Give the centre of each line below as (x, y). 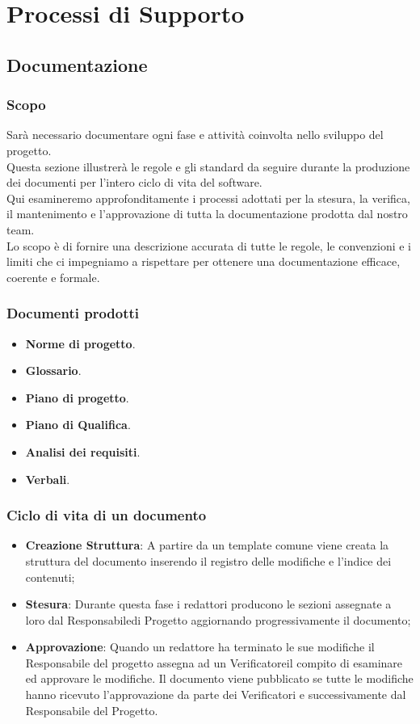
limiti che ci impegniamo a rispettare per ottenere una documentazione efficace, (204, 261)
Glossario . (53, 370)
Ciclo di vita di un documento (107, 515)
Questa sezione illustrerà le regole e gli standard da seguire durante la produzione (208, 166)
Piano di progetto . (77, 397)
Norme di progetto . (80, 343)
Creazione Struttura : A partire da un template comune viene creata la (207, 545)
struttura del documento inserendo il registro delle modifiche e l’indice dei (208, 560)
